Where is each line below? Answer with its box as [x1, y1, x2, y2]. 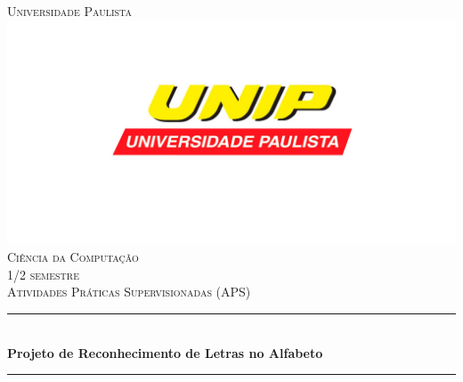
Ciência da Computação [7, 248, 139, 266]
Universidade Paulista [7, 2, 132, 20]
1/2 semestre [7, 264, 79, 283]
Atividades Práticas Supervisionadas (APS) [7, 282, 251, 301]
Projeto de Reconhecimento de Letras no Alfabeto [7, 343, 323, 362]
